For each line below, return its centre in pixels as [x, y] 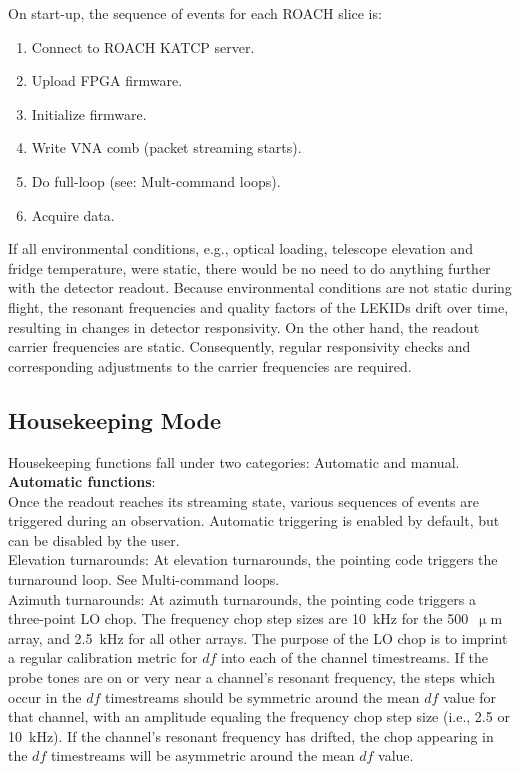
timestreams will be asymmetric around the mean [202, 755]
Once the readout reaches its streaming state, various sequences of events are [243, 500]
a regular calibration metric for [103, 657]
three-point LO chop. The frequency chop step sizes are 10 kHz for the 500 [238, 618]
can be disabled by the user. [94, 539]
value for [470, 696]
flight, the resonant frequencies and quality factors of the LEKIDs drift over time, [258, 306]
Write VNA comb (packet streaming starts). [166, 147]
